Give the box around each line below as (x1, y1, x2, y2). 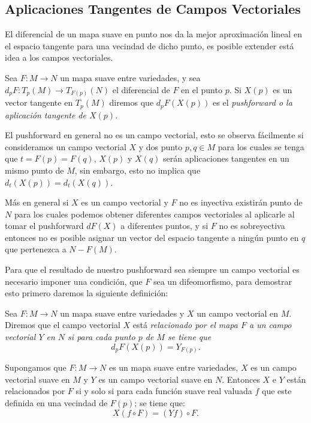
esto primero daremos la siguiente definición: (5, 287, 168, 299)
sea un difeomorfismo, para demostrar (153, 275, 292, 287)
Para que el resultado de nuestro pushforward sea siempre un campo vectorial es (5, 263, 300, 276)
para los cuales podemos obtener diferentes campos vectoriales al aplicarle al (14, 207, 295, 220)
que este (262, 385, 292, 397)
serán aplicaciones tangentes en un (163, 152, 289, 165)
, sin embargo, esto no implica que (74, 163, 201, 176)
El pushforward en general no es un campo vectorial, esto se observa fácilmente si (5, 129, 304, 141)
